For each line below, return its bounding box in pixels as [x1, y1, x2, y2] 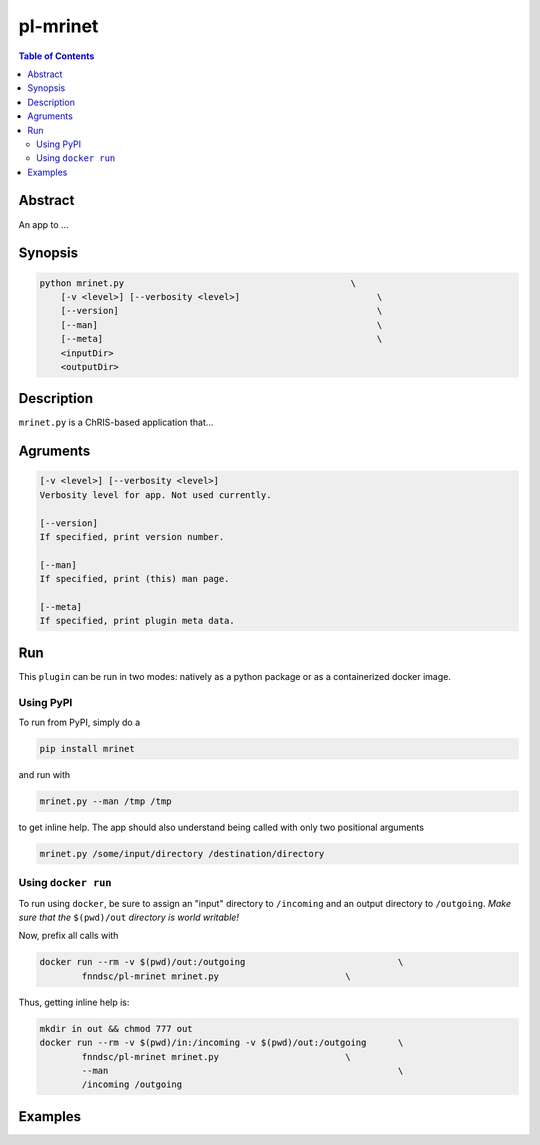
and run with [18, 768, 71, 780]
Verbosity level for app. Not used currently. [39, 489, 272, 500]
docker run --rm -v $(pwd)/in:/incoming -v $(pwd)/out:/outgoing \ [39, 1037, 404, 1049]
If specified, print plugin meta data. [39, 615, 235, 627]
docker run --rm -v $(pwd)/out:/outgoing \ [39, 956, 404, 968]
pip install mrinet [39, 743, 135, 754]
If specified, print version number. [39, 531, 225, 542]
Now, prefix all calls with [18, 930, 119, 942]
